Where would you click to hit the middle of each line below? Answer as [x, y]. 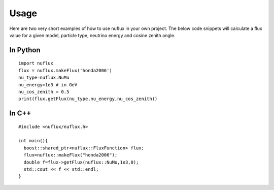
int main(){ [33, 141]
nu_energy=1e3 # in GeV [48, 85]
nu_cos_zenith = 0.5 [44, 92]
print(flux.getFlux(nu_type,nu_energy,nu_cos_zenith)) [88, 99]
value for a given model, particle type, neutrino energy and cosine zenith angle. [92, 35]
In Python [25, 50]
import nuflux [36, 63]
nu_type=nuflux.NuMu [44, 78]
